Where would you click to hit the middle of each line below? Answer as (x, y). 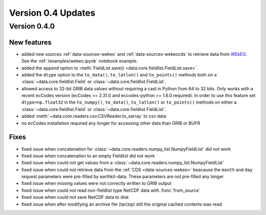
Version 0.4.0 (32, 26)
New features (30, 42)
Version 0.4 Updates (52, 13)
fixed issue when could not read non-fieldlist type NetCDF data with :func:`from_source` (111, 190)
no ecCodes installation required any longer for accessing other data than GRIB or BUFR (111, 123)
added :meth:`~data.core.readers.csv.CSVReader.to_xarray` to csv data (94, 116)
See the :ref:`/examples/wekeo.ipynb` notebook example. (80, 61)
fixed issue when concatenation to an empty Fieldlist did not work (88, 156)
